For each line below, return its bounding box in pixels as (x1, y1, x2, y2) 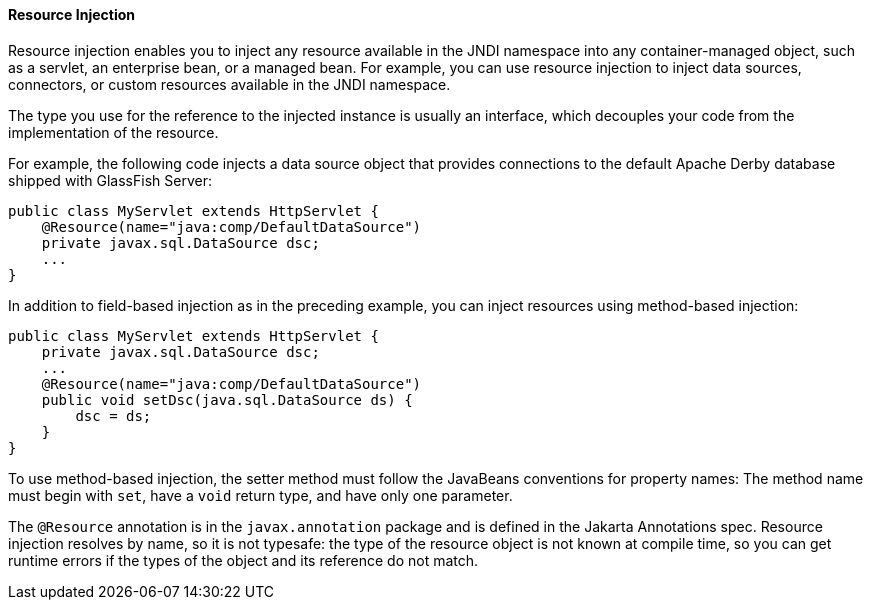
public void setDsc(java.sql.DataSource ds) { (41, 391, 413, 408)
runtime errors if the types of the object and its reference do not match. (8, 551, 479, 569)
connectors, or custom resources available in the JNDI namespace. (8, 75, 451, 93)
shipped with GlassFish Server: (8, 171, 212, 189)
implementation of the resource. (8, 123, 219, 141)
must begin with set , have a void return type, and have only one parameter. (8, 486, 513, 504)
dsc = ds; (75, 407, 152, 424)
